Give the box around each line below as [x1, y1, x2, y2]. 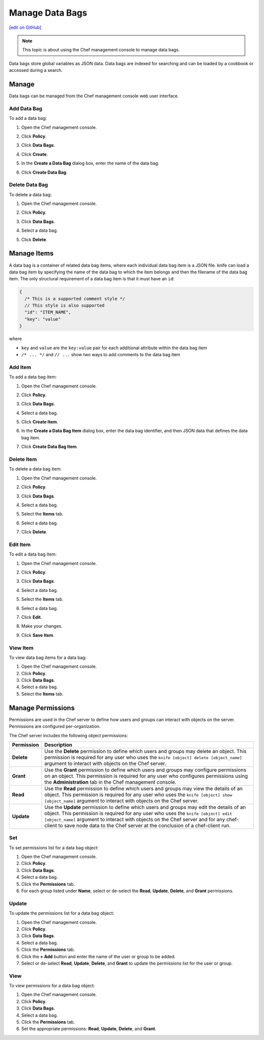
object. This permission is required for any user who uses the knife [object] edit [44, 810, 232, 816]
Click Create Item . [21, 419, 58, 425]
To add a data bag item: [9, 374, 57, 380]
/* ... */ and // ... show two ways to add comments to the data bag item [21, 351, 180, 357]
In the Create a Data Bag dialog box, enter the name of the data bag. [21, 160, 160, 166]
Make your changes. [21, 623, 63, 629]
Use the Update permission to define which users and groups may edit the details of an [44, 804, 246, 811]
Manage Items [9, 249, 54, 258]
